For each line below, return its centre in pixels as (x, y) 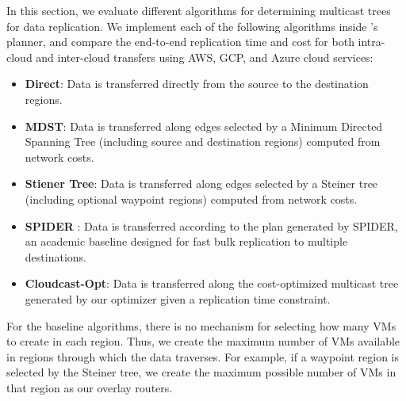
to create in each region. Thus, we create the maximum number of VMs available (203, 341)
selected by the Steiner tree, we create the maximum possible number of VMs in (201, 372)
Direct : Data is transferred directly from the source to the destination (197, 84)
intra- (372, 42)
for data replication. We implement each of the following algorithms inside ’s (192, 26)
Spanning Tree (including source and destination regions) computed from (203, 141)
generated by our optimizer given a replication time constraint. (178, 298)
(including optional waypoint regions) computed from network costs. (191, 199)
